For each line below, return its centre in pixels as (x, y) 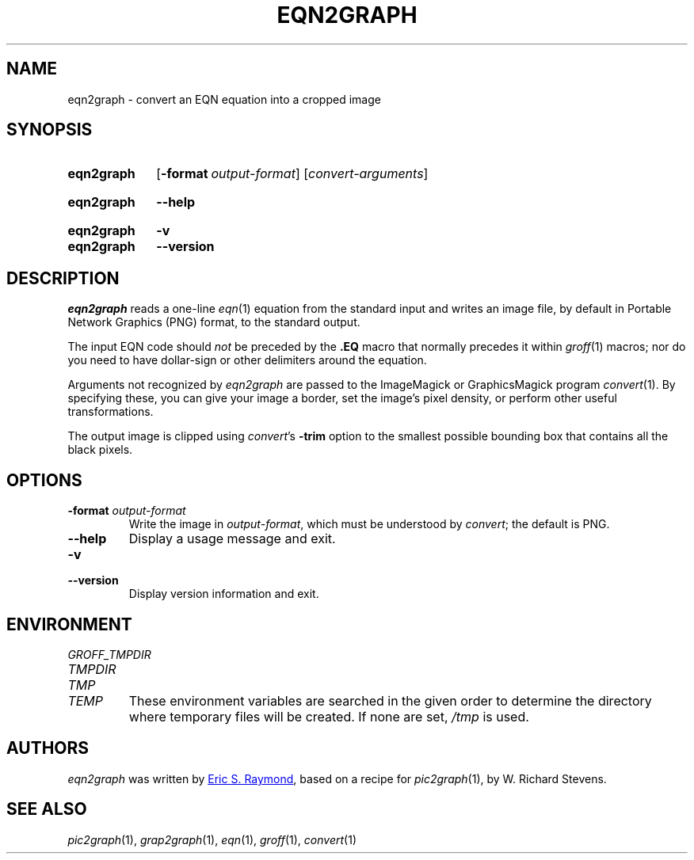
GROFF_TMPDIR (109, 654)
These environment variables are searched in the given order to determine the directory (390, 700)
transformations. (111, 412)
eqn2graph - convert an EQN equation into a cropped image (224, 99)
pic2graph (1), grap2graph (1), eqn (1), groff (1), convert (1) (212, 839)
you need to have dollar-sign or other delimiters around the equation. (247, 360)
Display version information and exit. (224, 594)
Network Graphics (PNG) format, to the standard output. (214, 322)
